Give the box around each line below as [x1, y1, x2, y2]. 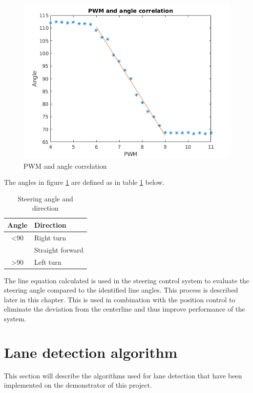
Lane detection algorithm [4, 342, 178, 362]
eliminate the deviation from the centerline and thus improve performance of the [4, 304, 245, 314]
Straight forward [34, 244, 84, 255]
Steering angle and [18, 193, 73, 203]
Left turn [34, 256, 62, 267]
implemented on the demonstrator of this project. [4, 380, 152, 390]
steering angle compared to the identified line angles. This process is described [4, 285, 238, 295]
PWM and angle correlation [23, 160, 107, 171]
